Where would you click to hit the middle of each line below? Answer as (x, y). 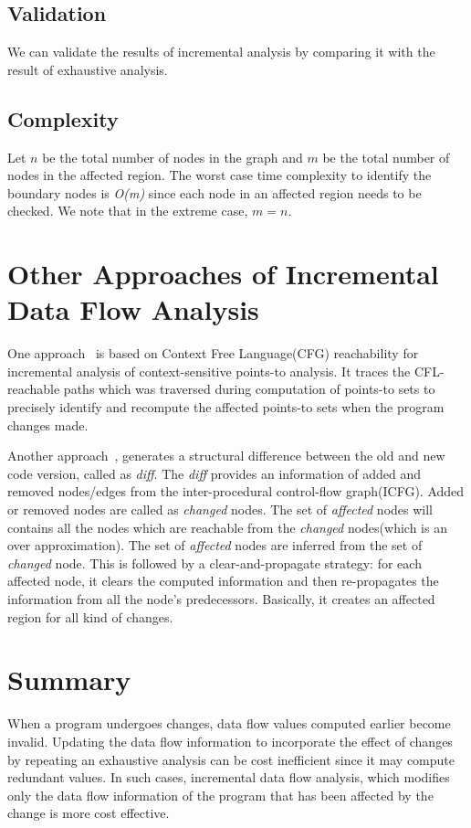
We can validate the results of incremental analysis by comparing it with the (221, 52)
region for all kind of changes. (90, 616)
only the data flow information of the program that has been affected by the (220, 795)
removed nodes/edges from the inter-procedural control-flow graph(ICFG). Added (236, 491)
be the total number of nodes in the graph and (173, 157)
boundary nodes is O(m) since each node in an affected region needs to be (215, 192)
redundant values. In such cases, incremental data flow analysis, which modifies (229, 777)
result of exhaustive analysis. (88, 69)
